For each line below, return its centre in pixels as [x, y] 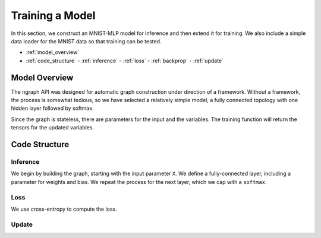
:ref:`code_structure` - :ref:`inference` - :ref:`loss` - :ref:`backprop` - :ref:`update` [125, 61]
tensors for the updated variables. [53, 128]
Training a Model [53, 15]
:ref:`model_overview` [53, 52]
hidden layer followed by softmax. [53, 108]
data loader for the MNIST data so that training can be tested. [86, 41]
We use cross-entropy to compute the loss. [64, 209]
